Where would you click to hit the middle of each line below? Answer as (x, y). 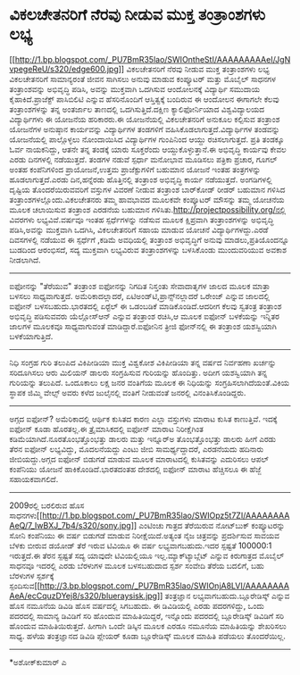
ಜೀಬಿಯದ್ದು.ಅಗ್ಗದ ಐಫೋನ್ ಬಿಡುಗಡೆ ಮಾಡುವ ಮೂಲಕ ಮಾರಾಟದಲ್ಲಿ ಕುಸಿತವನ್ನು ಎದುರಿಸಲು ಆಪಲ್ (139, 459)
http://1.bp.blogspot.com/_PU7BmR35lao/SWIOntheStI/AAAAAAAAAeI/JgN (153, 59)
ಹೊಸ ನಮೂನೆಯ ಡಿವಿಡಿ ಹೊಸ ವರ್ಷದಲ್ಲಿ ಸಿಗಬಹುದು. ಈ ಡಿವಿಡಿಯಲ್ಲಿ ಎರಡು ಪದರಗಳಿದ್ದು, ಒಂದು (137, 605)
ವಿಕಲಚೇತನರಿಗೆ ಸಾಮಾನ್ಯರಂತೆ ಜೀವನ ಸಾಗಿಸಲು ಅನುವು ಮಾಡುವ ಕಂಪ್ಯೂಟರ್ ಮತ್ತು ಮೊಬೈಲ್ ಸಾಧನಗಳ (143, 79)
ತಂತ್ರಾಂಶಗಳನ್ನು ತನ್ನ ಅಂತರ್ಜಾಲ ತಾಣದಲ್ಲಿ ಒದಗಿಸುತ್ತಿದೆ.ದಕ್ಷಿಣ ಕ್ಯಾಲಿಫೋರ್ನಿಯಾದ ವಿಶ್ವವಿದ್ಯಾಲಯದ (137, 109)
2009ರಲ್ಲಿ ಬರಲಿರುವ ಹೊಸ (47, 505)
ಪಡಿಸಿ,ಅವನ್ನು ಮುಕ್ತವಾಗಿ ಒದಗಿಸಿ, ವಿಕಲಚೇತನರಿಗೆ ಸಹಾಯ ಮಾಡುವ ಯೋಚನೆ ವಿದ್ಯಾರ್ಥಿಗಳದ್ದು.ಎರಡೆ (139, 229)
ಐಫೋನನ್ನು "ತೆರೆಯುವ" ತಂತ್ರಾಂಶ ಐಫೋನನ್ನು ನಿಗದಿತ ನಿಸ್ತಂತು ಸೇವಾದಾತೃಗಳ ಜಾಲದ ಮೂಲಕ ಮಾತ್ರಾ (140, 286)
